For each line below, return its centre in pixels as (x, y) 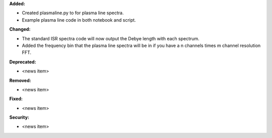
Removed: (20, 80)
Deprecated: (23, 62)
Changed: (20, 29)
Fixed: (16, 99)
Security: (19, 117)
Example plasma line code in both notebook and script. (79, 20)
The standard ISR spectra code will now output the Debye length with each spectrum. (111, 38)
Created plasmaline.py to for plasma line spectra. (73, 13)
